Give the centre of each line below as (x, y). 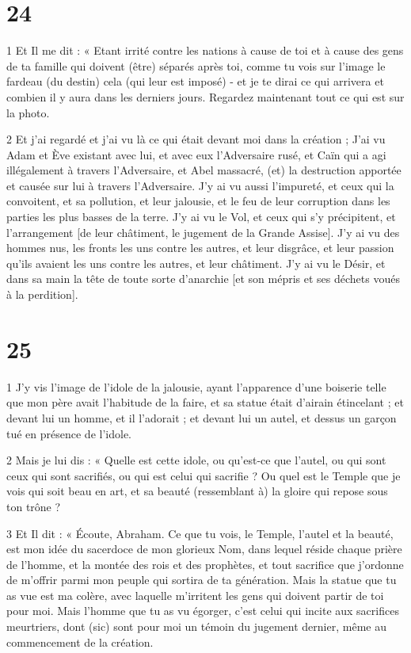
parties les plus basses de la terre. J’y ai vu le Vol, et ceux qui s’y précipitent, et (201, 217)
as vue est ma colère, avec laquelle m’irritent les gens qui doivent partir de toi (195, 595)
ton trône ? (34, 506)
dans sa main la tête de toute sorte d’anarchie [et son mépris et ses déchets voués (203, 279)
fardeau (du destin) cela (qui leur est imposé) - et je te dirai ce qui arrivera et (195, 81)
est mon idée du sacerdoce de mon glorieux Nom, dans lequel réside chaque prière (204, 549)
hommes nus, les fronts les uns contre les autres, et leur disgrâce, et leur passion (200, 248)
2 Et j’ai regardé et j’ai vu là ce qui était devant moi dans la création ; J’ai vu (196, 139)
